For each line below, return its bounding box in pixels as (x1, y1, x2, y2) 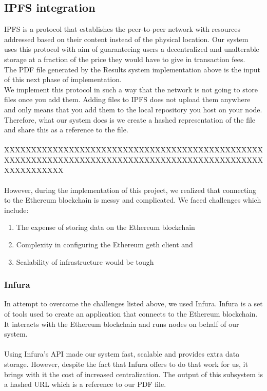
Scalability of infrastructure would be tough (16, 256, 154, 267)
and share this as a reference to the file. (4, 124, 128, 135)
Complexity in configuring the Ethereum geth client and (16, 239, 193, 250)
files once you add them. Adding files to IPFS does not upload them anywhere (4, 94, 251, 105)
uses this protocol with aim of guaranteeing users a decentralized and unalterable (4, 44, 259, 54)
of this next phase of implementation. (4, 74, 122, 85)
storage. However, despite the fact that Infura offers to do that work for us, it (4, 359, 248, 369)
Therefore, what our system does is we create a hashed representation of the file (4, 114, 256, 125)
